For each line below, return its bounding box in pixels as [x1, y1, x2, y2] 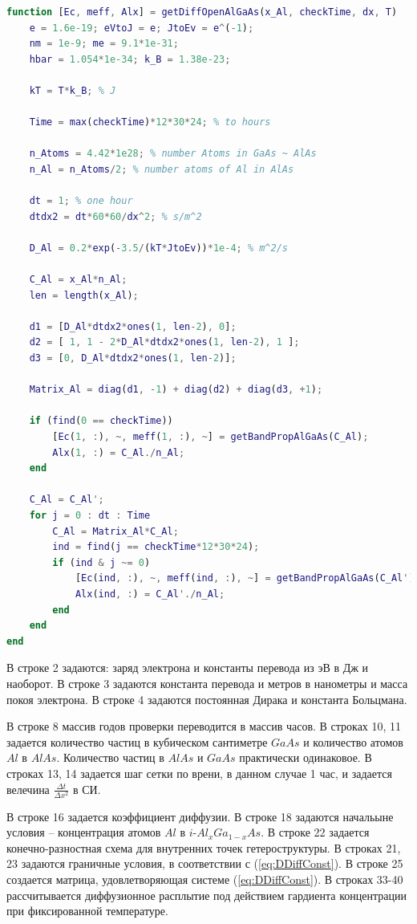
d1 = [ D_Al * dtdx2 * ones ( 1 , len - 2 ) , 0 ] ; [29, 320, 237, 332]
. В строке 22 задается [261, 824, 370, 841]
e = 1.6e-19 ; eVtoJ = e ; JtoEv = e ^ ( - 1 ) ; [29, 22, 254, 34]
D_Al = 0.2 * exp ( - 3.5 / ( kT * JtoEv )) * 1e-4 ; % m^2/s [29, 242, 289, 254]
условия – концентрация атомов [6, 824, 161, 841]
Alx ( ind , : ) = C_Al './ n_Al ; [75, 588, 225, 600]
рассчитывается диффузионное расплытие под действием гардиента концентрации [6, 886, 407, 903]
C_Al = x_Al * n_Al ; [29, 274, 128, 286]
